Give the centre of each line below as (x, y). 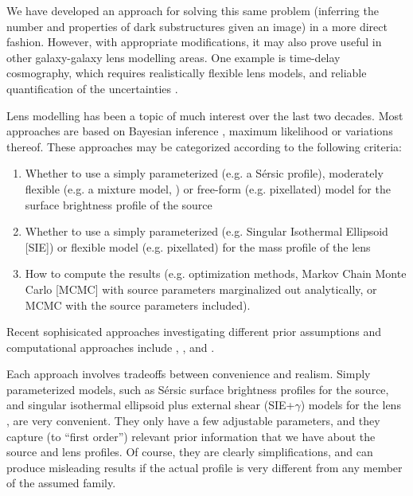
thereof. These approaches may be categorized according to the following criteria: (204, 146)
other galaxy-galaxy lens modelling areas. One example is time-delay (173, 57)
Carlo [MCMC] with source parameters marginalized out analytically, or (201, 289)
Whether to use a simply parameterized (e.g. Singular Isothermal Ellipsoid (206, 231)
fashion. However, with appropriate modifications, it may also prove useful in (194, 42)
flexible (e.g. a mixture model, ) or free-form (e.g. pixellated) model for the (208, 188)
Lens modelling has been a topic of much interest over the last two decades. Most (205, 115)
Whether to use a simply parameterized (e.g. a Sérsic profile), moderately (204, 173)
